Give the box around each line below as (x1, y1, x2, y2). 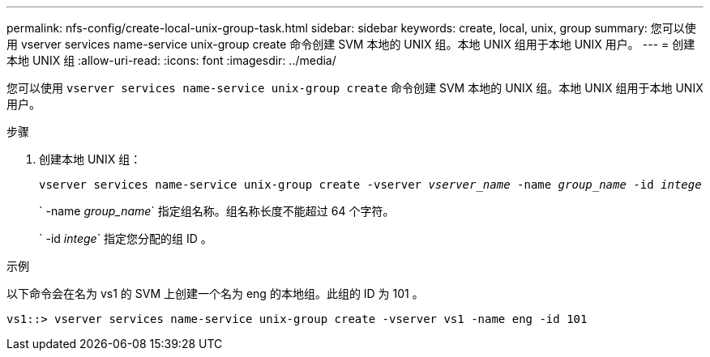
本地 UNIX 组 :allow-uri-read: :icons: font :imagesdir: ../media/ (6, 53, 336, 67)
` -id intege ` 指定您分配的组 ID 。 (39, 232, 212, 245)
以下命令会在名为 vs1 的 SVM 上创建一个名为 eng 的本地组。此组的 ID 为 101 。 (6, 287, 424, 300)
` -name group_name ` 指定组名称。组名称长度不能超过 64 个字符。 (39, 204, 395, 218)
